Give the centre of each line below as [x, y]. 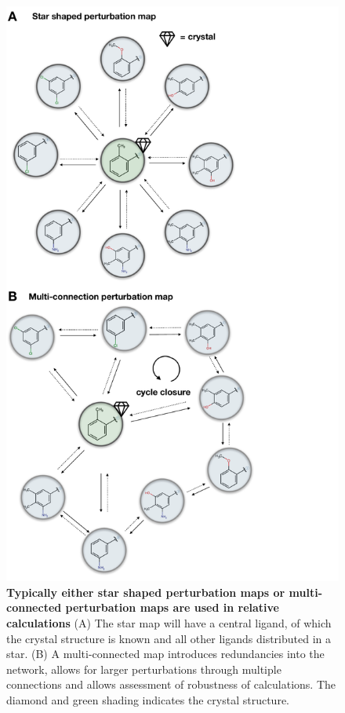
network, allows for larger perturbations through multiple [144, 669]
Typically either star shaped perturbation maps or [146, 592]
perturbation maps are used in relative [172, 607]
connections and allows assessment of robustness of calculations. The [171, 684]
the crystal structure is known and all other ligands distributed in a [169, 638]
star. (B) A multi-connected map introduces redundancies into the [165, 654]
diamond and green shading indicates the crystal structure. [148, 699]
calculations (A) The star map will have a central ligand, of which [169, 622]
